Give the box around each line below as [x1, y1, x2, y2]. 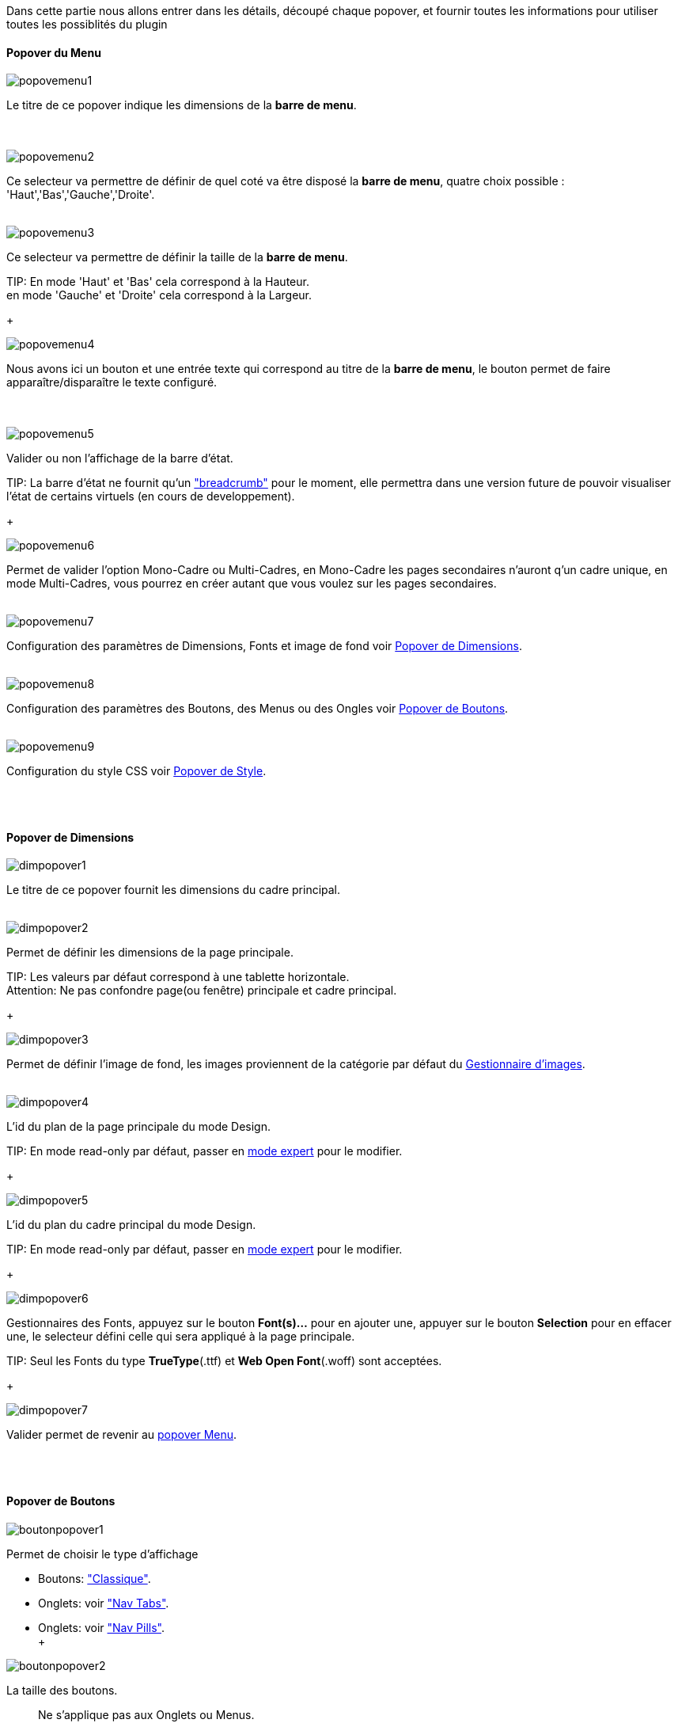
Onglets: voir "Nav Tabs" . [38, 1596, 169, 1610]
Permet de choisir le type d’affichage [6, 1546, 199, 1561]
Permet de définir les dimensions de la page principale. [6, 945, 294, 960]
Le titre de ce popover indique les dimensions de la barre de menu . [6, 98, 357, 112]
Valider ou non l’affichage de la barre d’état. [6, 451, 233, 466]
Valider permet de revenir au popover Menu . [6, 1428, 237, 1442]
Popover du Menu [6, 45, 101, 59]
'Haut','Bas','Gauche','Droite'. [6, 188, 155, 202]
